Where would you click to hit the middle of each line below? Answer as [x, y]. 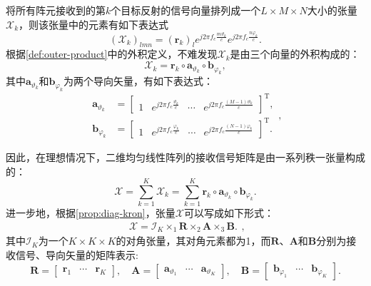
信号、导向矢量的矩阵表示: [77, 254]
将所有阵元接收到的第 [56, 10]
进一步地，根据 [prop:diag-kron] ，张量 [91, 213]
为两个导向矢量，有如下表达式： [138, 81]
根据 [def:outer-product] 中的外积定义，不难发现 [112, 54]
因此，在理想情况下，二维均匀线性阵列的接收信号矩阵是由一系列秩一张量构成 [185, 157]
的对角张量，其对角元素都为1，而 [193, 241]
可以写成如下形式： [229, 213]
